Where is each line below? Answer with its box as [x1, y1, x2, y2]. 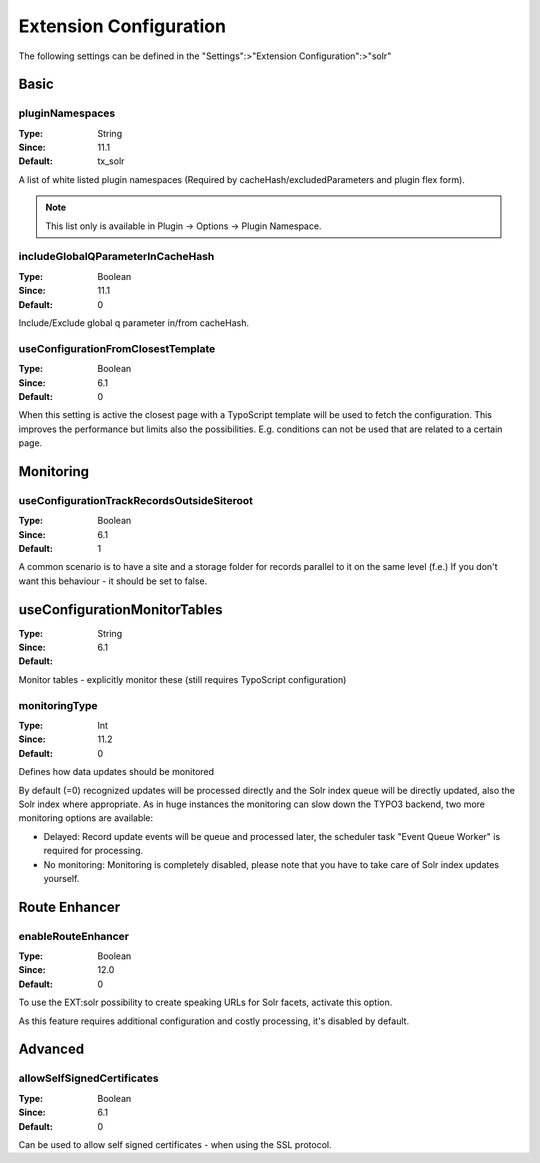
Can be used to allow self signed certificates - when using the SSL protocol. [18, 1138, 332, 1150]
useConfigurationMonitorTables [18, 601, 223, 618]
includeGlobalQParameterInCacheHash [18, 250, 215, 264]
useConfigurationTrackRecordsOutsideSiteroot [18, 493, 254, 507]
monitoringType [18, 698, 99, 712]
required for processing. [43, 845, 144, 857]
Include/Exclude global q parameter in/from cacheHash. [18, 316, 250, 329]
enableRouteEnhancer [18, 929, 130, 943]
